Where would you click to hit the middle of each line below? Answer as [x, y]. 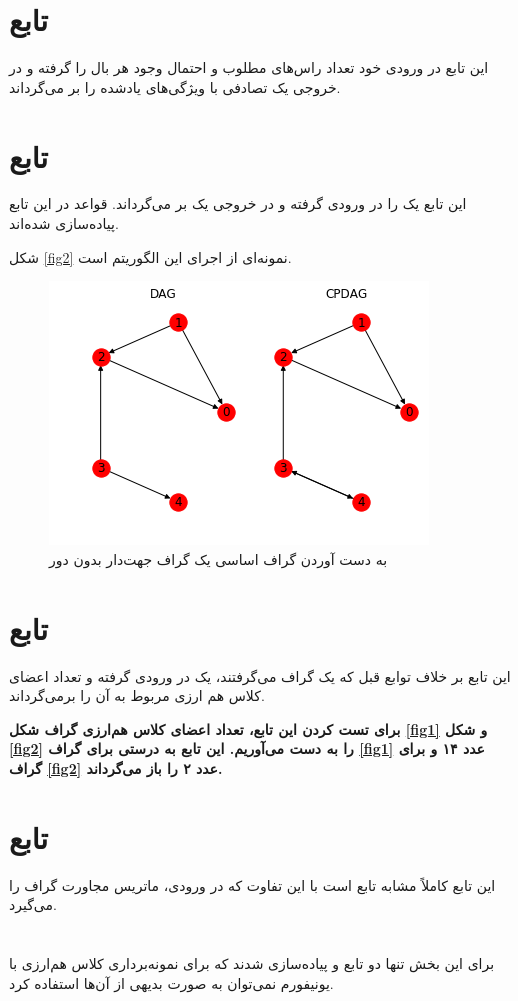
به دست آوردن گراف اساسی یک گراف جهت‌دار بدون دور [218, 558]
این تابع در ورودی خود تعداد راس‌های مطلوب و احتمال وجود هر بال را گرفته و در [249, 67]
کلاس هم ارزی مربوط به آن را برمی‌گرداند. [137, 695]
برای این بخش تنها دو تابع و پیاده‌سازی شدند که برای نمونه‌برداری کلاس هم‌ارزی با [252, 963]
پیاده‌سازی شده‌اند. [64, 223]
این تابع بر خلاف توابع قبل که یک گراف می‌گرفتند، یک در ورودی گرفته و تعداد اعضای [260, 675]
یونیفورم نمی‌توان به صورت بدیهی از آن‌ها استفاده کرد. [171, 982]
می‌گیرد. [33, 904]
